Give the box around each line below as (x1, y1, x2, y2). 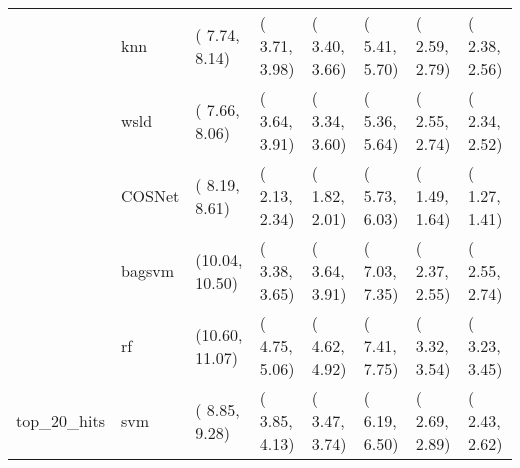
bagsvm (121, 259, 174, 282)
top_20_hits (16, 409, 105, 432)
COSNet (121, 184, 180, 207)
